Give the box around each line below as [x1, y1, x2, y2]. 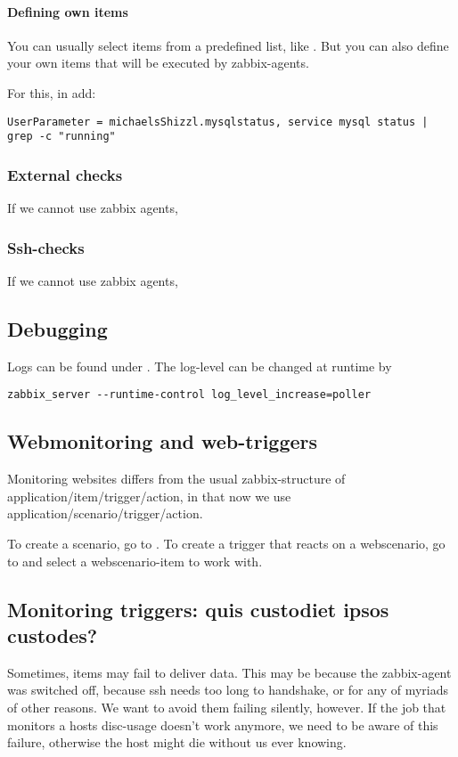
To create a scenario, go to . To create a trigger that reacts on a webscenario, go [7, 533, 446, 552]
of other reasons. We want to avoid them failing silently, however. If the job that [7, 697, 446, 716]
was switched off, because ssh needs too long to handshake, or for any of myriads [7, 680, 448, 699]
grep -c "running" [7, 130, 116, 143]
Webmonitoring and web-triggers [7, 427, 318, 455]
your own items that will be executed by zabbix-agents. [7, 53, 309, 72]
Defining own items [7, 2, 128, 20]
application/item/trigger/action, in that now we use [7, 486, 291, 505]
